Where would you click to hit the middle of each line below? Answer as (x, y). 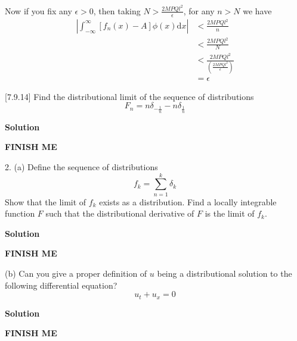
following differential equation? (61, 285)
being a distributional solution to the (225, 273)
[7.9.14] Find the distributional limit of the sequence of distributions (129, 96)
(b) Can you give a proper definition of (76, 273)
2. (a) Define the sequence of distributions (81, 166)
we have (257, 10)
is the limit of (230, 213)
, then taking (117, 10)
